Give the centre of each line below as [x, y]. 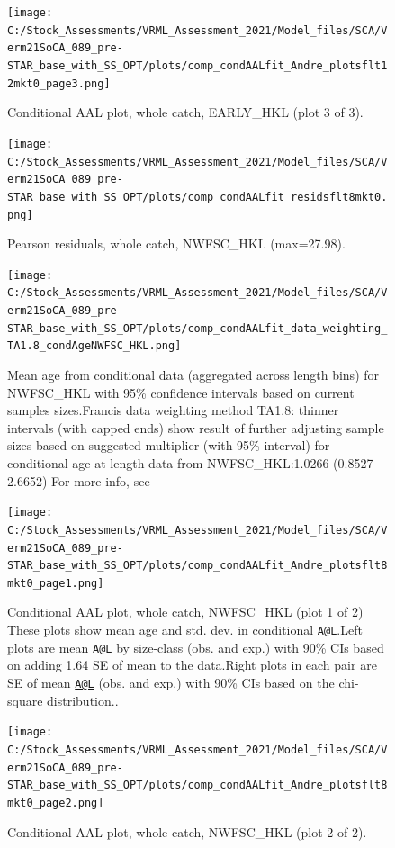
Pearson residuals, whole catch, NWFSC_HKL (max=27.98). [176, 244]
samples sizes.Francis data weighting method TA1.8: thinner [173, 410]
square [25, 700]
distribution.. [83, 700]
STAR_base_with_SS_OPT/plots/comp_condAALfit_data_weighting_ [197, 328]
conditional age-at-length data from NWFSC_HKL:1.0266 [168, 463]
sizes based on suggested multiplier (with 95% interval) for [169, 445]
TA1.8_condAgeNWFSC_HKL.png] [94, 346]
